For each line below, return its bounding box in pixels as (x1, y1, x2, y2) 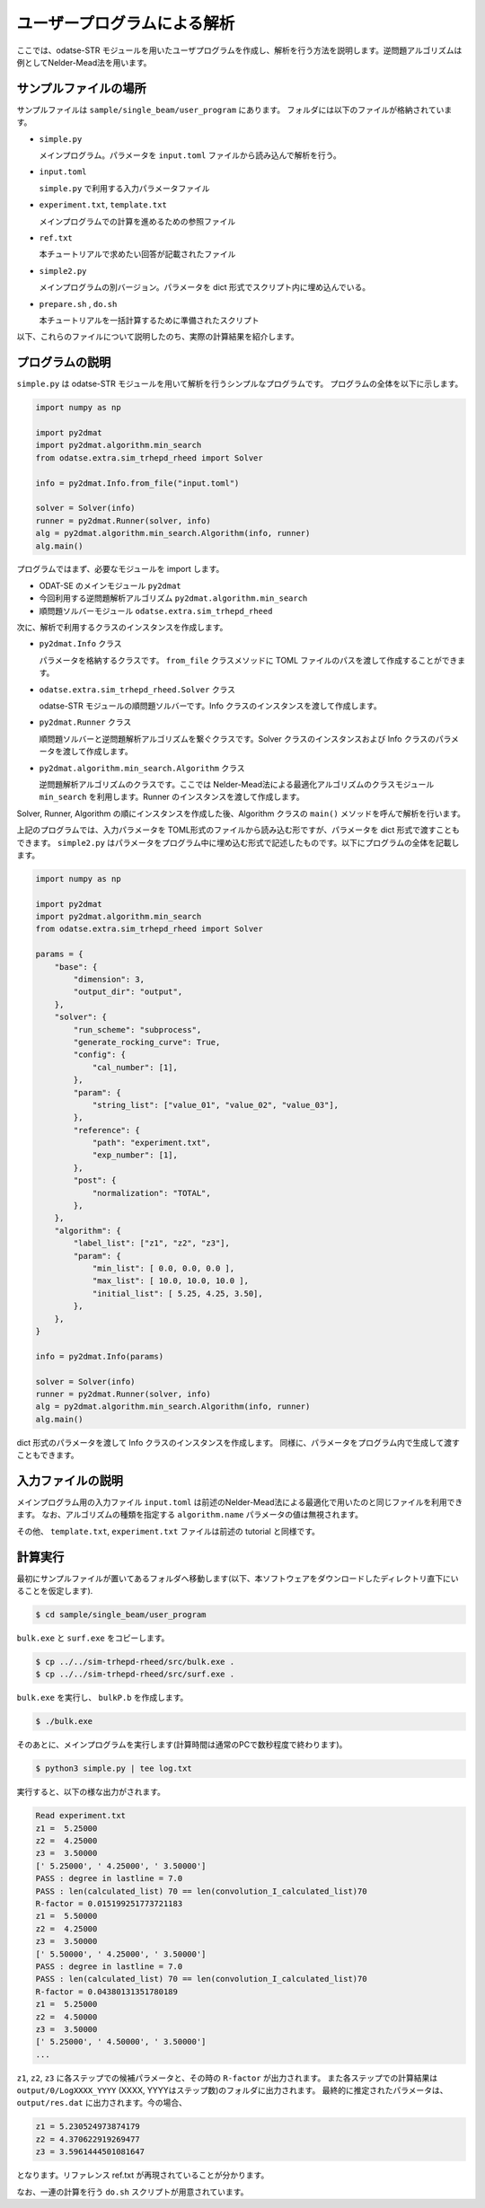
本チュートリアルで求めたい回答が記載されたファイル (39, 249, 236, 260)
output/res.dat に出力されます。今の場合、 (16, 2098, 188, 2108)
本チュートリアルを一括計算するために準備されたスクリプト (39, 314, 260, 325)
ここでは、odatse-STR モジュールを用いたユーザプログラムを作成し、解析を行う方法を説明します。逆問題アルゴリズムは (16, 45, 463, 56)
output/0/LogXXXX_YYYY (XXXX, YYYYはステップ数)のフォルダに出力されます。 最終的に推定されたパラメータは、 (16, 2085, 448, 2096)
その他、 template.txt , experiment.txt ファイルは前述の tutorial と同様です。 (16, 1526, 321, 1536)
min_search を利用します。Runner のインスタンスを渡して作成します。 (39, 791, 304, 803)
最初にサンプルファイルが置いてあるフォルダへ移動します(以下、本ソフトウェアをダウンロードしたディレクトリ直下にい (16, 1572, 459, 1584)
